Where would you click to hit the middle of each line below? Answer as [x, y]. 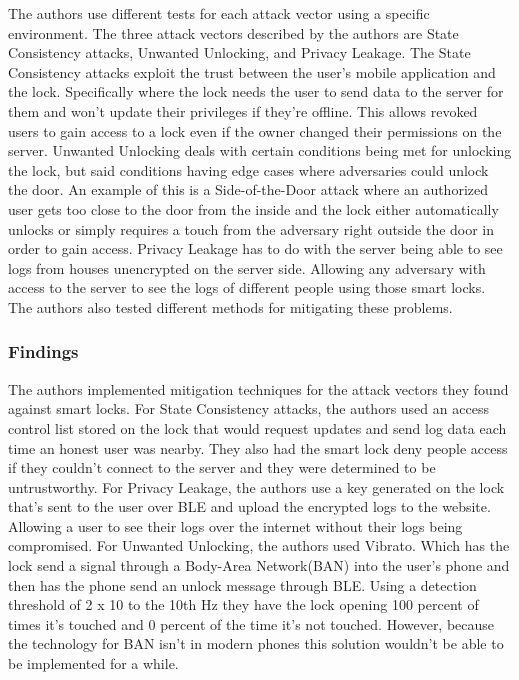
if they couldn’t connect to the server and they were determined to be [222, 467]
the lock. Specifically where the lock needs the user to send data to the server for [256, 91]
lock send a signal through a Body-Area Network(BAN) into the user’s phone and [259, 565]
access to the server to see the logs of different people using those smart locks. [247, 287]
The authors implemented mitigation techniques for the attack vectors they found [258, 388]
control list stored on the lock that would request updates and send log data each [257, 427]
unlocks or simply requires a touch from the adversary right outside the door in [251, 228]
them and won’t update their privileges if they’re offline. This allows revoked [243, 110]
